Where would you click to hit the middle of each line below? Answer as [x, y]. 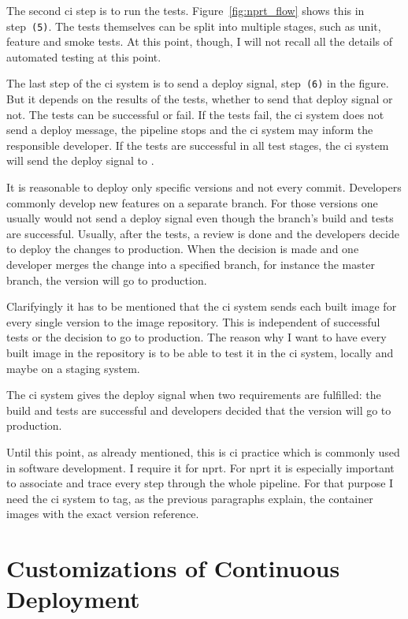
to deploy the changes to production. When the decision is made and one [183, 249]
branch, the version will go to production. [107, 280]
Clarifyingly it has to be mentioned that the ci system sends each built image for [202, 306]
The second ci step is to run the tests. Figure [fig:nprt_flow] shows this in [185, 10]
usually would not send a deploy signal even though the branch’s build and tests [200, 218]
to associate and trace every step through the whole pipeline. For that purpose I [200, 483]
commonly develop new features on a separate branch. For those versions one [192, 202]
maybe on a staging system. [73, 368]
